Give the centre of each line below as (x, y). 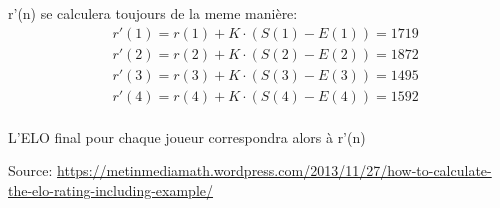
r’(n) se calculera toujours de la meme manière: (153, 13)
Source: (30, 170)
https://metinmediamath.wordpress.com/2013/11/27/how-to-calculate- (274, 170)
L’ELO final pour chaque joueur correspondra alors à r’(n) (187, 136)
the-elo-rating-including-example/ (111, 189)
